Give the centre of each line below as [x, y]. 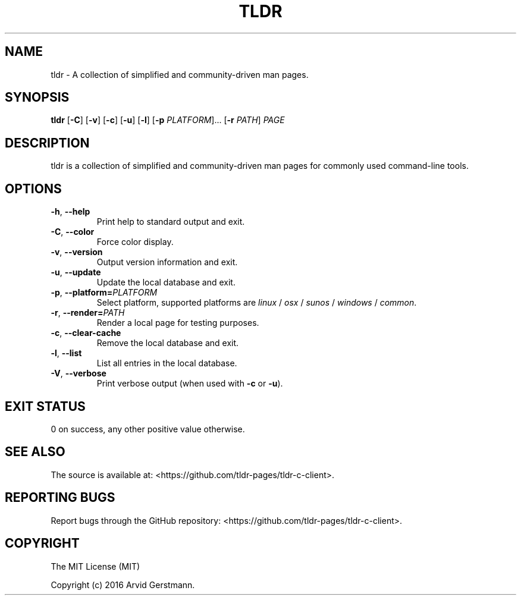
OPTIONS [33, 189]
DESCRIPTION [47, 143]
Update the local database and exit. [166, 282]
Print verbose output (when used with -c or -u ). [190, 384]
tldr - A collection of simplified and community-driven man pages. [180, 74]
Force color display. [135, 242]
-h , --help [70, 212]
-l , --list [66, 353]
